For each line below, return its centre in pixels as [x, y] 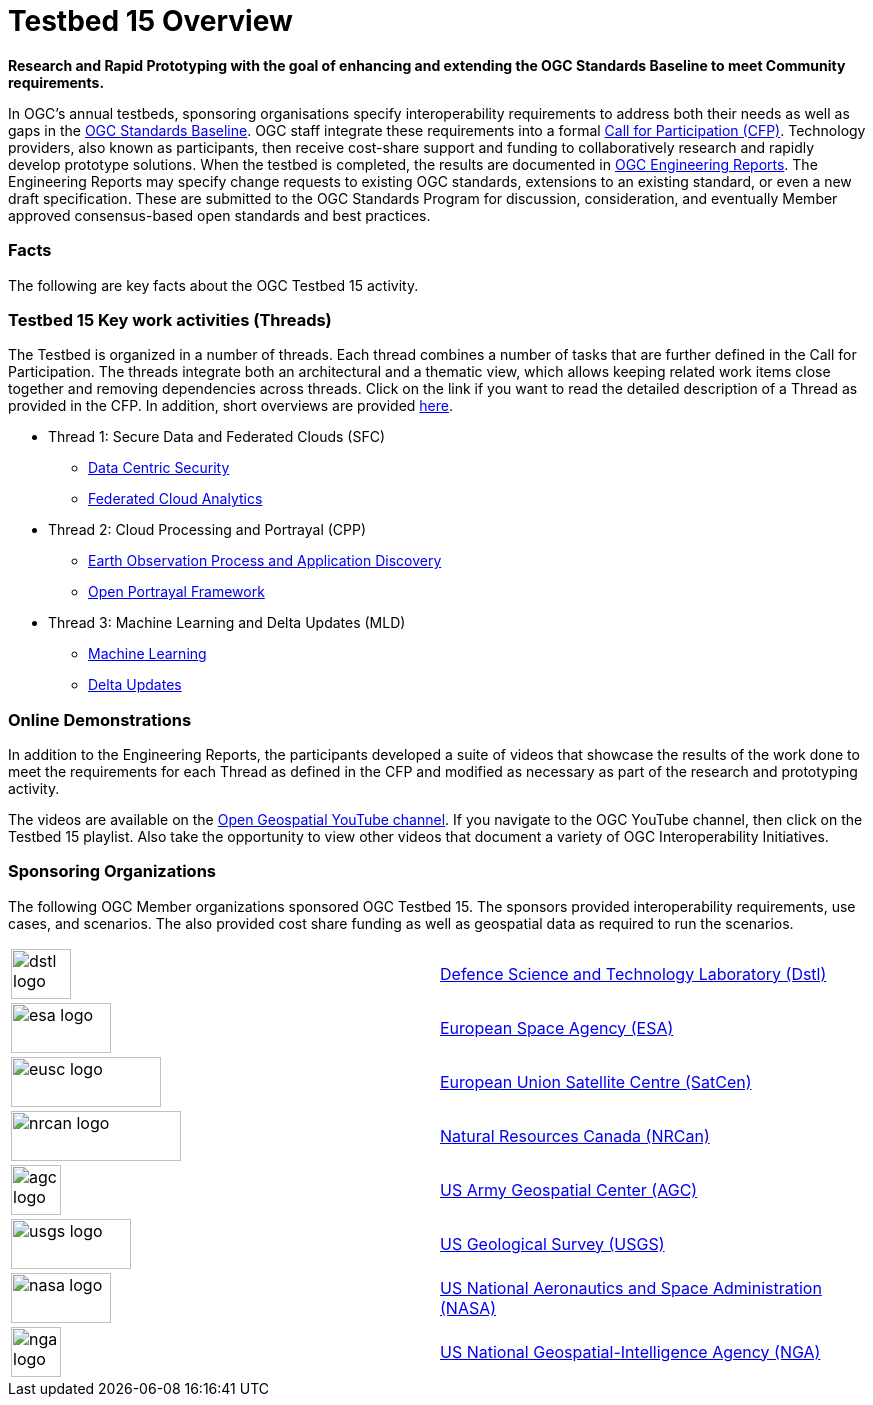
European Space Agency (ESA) [557, 1027]
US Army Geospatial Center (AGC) [569, 1189]
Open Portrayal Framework [176, 592]
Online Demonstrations [100, 719]
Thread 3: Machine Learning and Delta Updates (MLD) [227, 623]
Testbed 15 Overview [150, 21]
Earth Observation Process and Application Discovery [265, 561]
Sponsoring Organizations [112, 871]
